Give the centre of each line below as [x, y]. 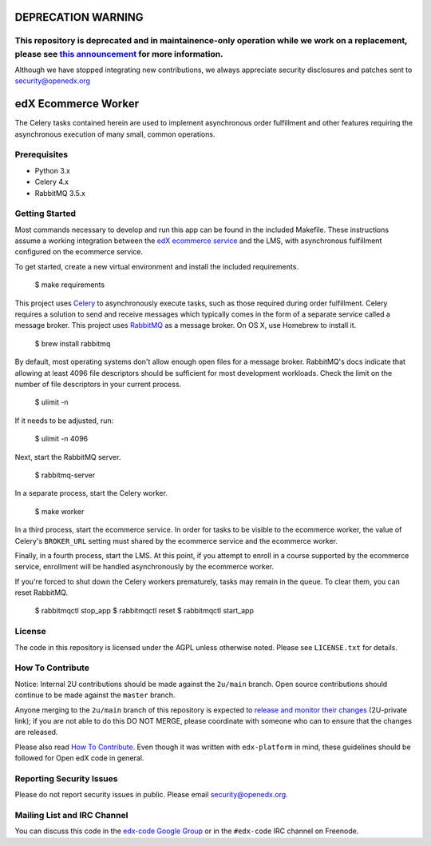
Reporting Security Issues [66, 778]
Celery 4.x [52, 182]
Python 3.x [53, 170]
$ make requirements [70, 285]
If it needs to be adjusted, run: [64, 421]
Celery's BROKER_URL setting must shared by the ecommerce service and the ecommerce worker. [176, 541]
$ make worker [59, 511]
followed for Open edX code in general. [79, 758]
